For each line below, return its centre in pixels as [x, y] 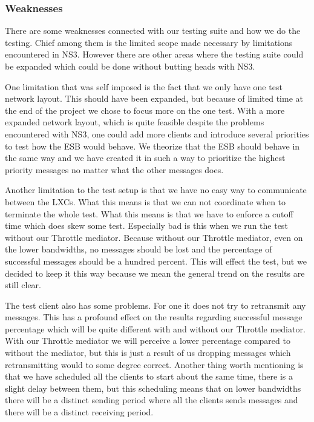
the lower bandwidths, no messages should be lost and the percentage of [139, 249]
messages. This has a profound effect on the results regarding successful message [154, 317]
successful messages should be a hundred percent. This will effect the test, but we [156, 261]
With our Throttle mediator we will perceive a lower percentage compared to [148, 341]
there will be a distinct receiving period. [79, 412]
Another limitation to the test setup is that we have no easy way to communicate [156, 190]
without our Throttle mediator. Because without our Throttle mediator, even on [154, 237]
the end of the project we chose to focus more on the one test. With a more [145, 110]
